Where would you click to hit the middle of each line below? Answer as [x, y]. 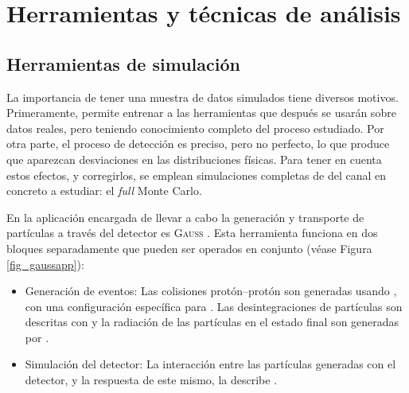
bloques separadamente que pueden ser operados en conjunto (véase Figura [189, 248]
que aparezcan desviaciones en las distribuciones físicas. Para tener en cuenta [194, 159]
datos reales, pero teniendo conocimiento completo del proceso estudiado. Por [195, 128]
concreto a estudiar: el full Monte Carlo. [104, 191]
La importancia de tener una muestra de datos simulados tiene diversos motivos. [203, 97]
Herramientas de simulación [123, 63]
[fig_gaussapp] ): [45, 264]
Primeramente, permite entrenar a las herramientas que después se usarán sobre [201, 113]
